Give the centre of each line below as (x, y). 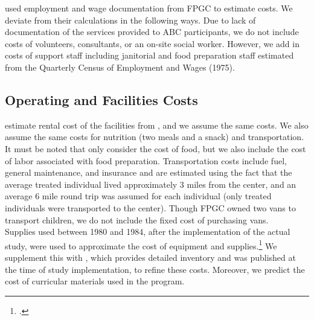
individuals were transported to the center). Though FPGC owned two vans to (150, 207)
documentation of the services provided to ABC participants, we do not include (152, 32)
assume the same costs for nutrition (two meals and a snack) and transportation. (155, 137)
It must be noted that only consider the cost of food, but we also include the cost (155, 148)
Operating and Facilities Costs (101, 99)
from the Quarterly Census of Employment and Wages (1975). (120, 67)
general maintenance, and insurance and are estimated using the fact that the (149, 172)
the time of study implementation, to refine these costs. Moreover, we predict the (155, 269)
